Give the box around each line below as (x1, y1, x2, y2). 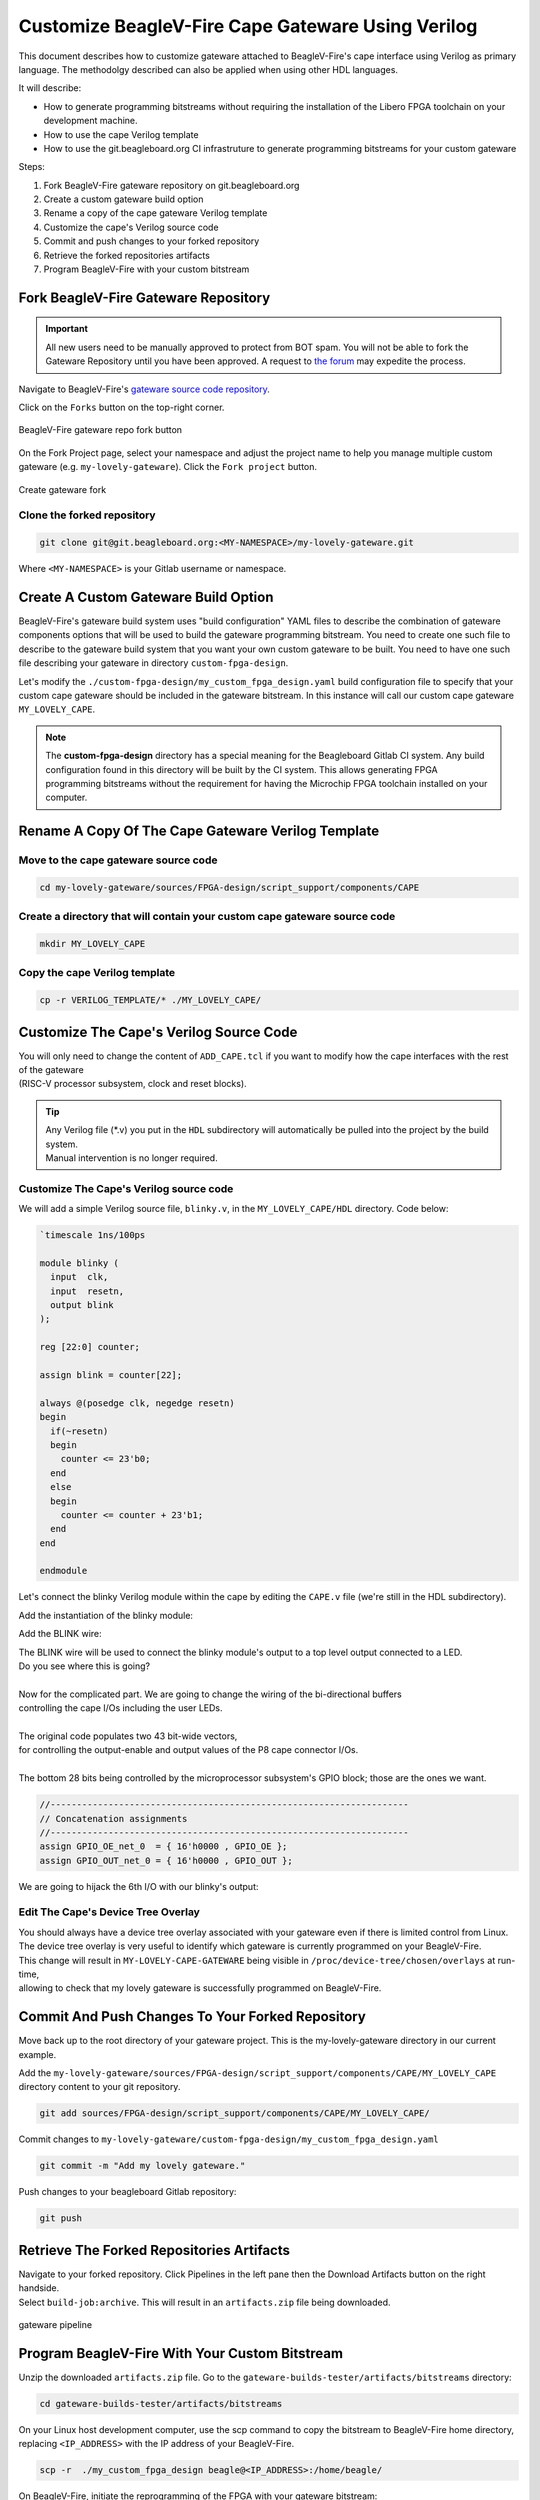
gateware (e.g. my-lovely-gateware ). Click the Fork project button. (18, 461, 318, 473)
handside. (18, 2282, 60, 2294)
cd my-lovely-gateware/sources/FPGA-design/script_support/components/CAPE (39, 881, 420, 893)
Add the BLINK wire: (18, 1628, 102, 1640)
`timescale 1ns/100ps (39, 1230, 146, 1241)
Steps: (18, 161, 45, 173)
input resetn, (50, 1285, 125, 1297)
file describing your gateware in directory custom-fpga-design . (18, 657, 289, 669)
